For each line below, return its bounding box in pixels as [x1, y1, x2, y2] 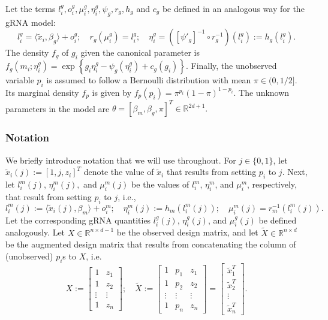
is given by [92, 86, 132, 98]
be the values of [131, 178, 189, 191]
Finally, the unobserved [191, 59, 277, 72]
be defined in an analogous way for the [162, 2, 305, 14]
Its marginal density [5, 86, 79, 98]
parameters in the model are [5, 102, 110, 114]
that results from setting [166, 165, 257, 178]
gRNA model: [5, 16, 56, 28]
